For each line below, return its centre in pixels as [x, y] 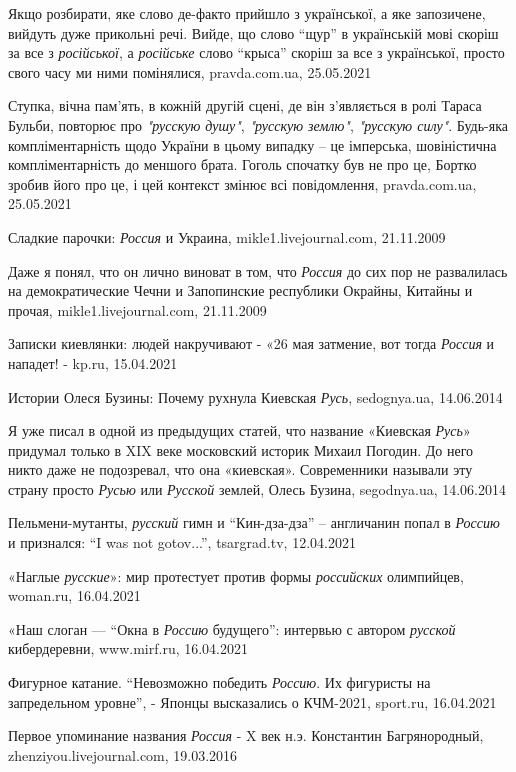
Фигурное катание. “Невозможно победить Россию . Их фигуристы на [219, 682]
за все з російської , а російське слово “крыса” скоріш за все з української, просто [256, 52]
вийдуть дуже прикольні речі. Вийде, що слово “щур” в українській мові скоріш [253, 32]
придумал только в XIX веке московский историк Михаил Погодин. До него [241, 449]
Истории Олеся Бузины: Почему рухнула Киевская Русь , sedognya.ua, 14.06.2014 [255, 396]
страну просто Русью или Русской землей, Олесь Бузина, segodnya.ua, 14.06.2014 [257, 488]
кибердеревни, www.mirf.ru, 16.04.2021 [128, 648]
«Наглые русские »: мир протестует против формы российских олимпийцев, [236, 575]
